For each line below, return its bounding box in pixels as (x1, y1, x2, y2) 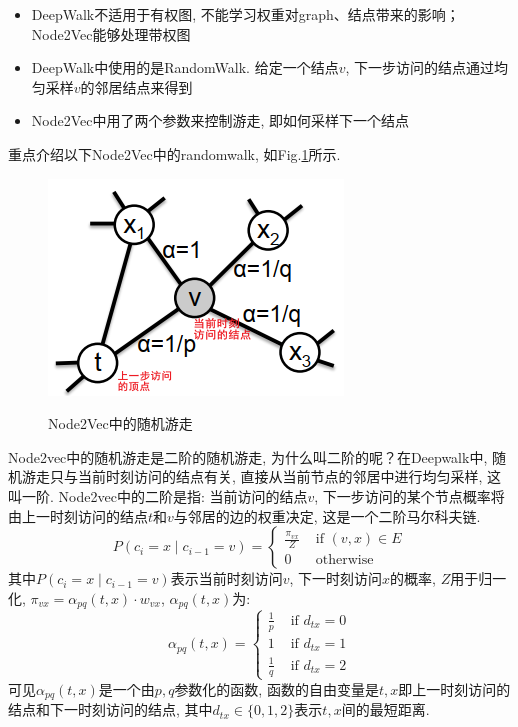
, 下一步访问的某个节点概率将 (314, 485, 505, 506)
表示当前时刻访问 (170, 568, 283, 589)
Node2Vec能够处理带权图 (31, 23, 191, 44)
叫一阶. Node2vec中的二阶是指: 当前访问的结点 (8, 485, 308, 506)
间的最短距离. (341, 699, 430, 720)
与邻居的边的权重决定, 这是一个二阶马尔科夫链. (173, 505, 481, 526)
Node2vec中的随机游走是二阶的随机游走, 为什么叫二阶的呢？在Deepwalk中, (8, 446, 488, 467)
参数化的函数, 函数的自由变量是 (174, 678, 379, 699)
